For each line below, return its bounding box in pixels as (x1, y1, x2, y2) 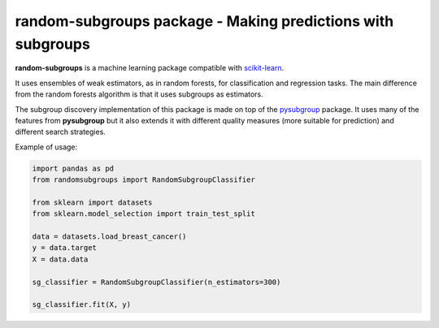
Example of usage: (15, 142, 78, 152)
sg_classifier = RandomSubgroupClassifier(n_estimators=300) (32, 277, 281, 287)
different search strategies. (15, 127, 106, 137)
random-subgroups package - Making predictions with (15, 12, 394, 30)
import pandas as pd (32, 163, 114, 173)
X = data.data (32, 254, 89, 264)
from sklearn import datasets (32, 197, 153, 207)
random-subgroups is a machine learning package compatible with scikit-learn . (15, 63, 285, 73)
